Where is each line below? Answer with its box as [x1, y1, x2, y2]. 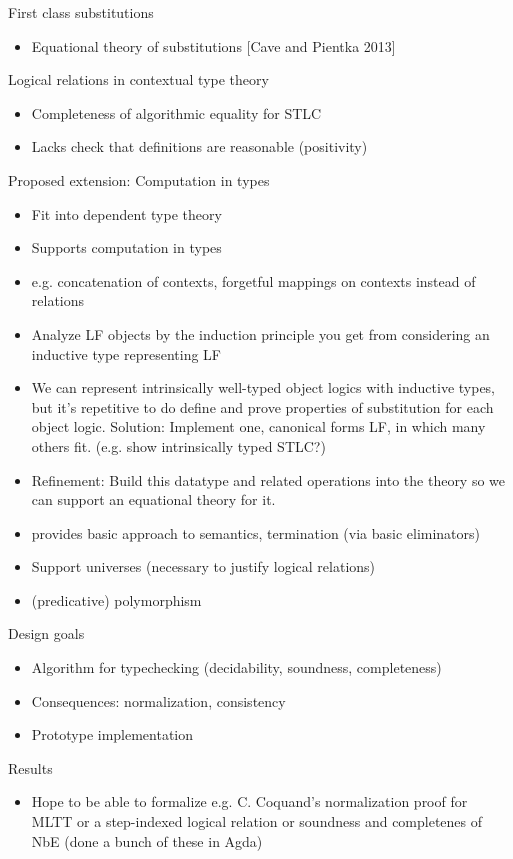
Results [8, 757, 53, 778]
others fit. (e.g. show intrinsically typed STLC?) [31, 435, 326, 456]
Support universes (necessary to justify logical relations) [31, 556, 376, 577]
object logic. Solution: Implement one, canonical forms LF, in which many [31, 416, 486, 437]
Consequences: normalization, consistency [31, 690, 286, 711]
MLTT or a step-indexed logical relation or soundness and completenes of [31, 811, 483, 832]
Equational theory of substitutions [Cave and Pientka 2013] [31, 35, 396, 56]
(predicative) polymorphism [31, 589, 202, 610]
